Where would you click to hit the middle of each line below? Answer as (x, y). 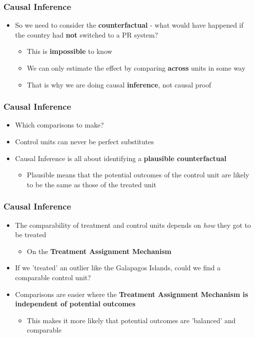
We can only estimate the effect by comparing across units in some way (136, 68)
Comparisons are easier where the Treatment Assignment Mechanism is (131, 294)
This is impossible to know (70, 51)
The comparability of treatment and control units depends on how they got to (133, 225)
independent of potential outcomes (75, 304)
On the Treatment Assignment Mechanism (99, 251)
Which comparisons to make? (59, 125)
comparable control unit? (53, 277)
